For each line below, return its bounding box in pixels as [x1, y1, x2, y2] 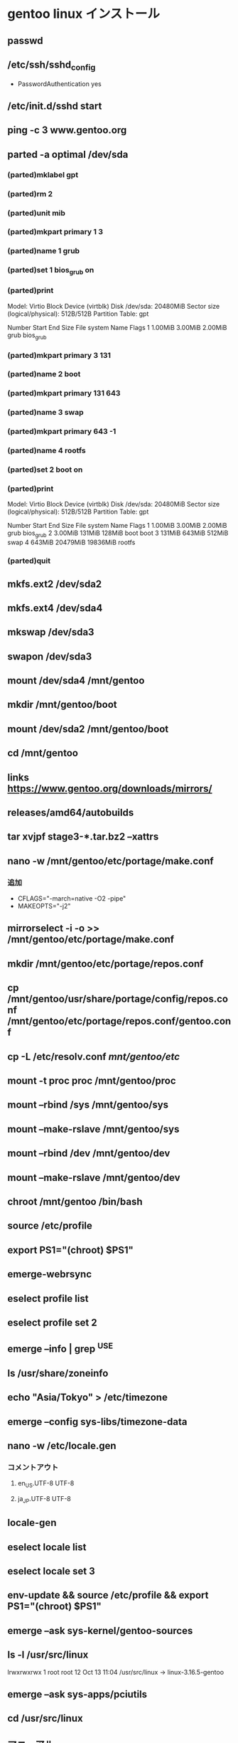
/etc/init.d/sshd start [7, 100, 102, 112]
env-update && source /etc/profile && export [7, 1589, 209, 1601]
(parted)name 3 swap [7, 408, 84, 418]
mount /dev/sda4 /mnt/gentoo [7, 674, 145, 687]
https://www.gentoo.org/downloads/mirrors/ [7, 783, 212, 795]
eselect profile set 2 [7, 1316, 97, 1328]
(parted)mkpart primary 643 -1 [7, 427, 117, 437]
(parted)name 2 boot [7, 369, 81, 379]
